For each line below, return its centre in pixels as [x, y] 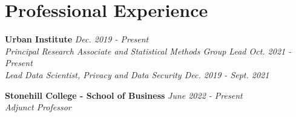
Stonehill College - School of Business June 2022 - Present [124, 95]
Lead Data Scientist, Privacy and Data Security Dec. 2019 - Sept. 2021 [137, 74]
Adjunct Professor [38, 107]
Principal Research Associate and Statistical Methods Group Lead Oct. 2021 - [148, 51]
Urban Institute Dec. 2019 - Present [77, 39]
